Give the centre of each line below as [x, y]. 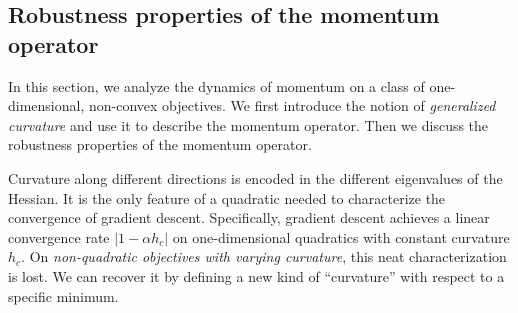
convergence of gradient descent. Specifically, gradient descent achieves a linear [249, 217]
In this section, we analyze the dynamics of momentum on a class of [216, 85]
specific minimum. [63, 295]
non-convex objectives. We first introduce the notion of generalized [292, 105]
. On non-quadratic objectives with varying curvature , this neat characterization [264, 256]
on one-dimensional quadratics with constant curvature [341, 236]
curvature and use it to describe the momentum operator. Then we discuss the [248, 124]
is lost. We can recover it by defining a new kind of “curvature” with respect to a [256, 275]
